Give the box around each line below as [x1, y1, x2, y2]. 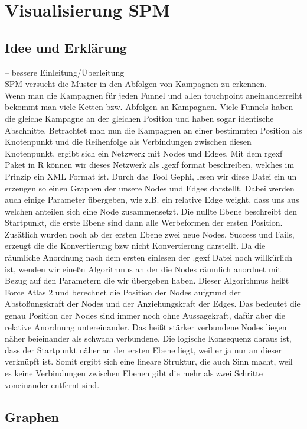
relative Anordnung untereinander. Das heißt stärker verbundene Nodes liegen [5, 320, 287, 333]
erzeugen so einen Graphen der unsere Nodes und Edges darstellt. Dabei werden [5, 181, 295, 194]
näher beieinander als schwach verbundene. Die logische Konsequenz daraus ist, [5, 332, 292, 344]
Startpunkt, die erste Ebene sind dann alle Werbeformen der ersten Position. [5, 216, 283, 229]
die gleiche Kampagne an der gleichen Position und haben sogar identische [5, 112, 274, 124]
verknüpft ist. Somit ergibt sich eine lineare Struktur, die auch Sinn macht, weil [5, 355, 293, 368]
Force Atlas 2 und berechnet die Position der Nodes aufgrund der [5, 285, 241, 298]
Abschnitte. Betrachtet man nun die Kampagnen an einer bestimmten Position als [5, 123, 302, 136]
